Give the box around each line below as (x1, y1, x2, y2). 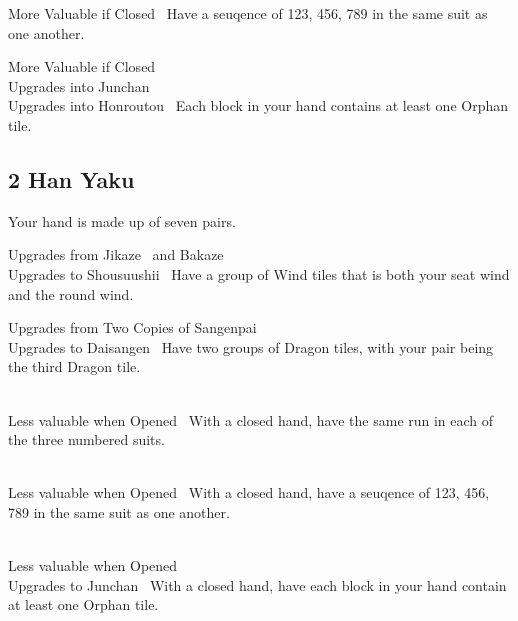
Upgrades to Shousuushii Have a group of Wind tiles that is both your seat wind (8, 263, 510, 284)
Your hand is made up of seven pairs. (8, 210, 236, 231)
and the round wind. (8, 283, 134, 304)
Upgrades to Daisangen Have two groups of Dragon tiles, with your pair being (8, 336, 494, 357)
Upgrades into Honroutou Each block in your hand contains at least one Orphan (8, 95, 508, 116)
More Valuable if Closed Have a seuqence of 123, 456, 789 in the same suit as (8, 3, 488, 23)
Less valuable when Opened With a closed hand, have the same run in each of (8, 409, 494, 430)
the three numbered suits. (8, 429, 165, 450)
